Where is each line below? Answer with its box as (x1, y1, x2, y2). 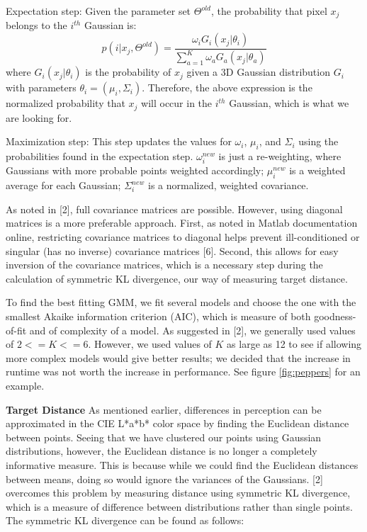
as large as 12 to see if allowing (227, 336, 362, 351)
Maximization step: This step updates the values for (6, 134, 232, 149)
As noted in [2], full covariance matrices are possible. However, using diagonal (6, 201, 343, 216)
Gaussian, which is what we (229, 96, 349, 111)
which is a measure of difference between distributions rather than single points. (6, 499, 353, 514)
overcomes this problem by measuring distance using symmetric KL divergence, (6, 485, 351, 500)
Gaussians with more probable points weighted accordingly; (6, 163, 264, 178)
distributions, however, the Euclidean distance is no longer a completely (6, 443, 317, 458)
